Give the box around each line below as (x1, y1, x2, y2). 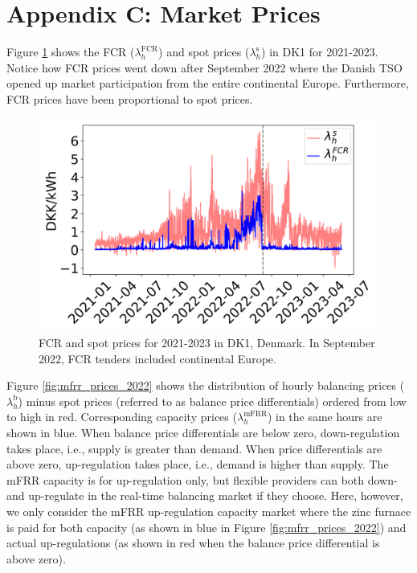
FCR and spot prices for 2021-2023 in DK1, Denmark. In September (39, 334, 375, 351)
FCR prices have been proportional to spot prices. (6, 90, 253, 107)
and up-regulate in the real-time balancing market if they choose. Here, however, (6, 487, 403, 504)
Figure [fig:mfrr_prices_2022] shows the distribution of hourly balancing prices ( (6, 377, 405, 394)
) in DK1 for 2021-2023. (261, 43, 378, 60)
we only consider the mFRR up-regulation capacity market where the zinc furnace (6, 503, 411, 520)
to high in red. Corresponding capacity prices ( (6, 408, 237, 425)
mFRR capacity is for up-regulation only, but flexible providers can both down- (6, 471, 398, 488)
